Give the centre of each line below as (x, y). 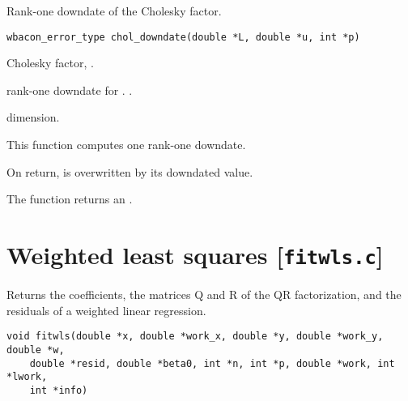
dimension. (33, 117)
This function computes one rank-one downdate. (126, 145)
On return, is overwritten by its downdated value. (130, 171)
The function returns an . (70, 199)
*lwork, (27, 377)
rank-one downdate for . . (70, 90)
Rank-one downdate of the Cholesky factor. (114, 11)
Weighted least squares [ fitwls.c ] (195, 254)
